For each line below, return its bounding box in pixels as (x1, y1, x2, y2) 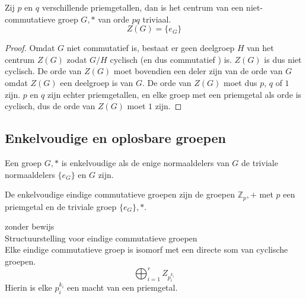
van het (247, 42, 274, 54)
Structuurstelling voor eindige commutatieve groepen (5, 231, 197, 244)
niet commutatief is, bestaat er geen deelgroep (66, 42, 235, 54)
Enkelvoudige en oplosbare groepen (5, 129, 226, 147)
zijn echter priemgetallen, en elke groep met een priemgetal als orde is (47, 88, 302, 100)
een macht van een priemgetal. (67, 281, 178, 294)
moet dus (224, 76, 257, 88)
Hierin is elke (5, 281, 52, 294)
